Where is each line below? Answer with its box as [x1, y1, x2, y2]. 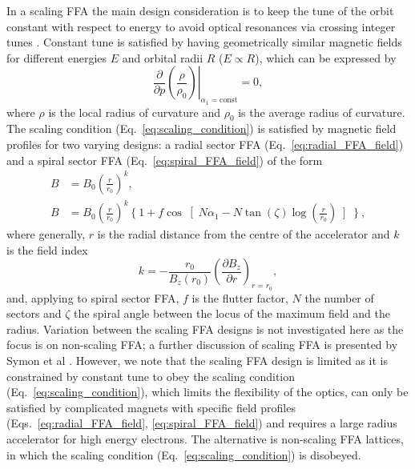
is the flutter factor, [191, 289, 288, 306]
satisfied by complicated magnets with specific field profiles [6, 399, 296, 415]
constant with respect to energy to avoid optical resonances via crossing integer [6, 18, 396, 34]
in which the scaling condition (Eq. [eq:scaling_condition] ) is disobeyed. [6, 446, 361, 463]
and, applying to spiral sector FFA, [6, 289, 179, 306]
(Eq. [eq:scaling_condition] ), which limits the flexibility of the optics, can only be [6, 383, 409, 400]
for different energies [6, 49, 107, 66]
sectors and [6, 305, 62, 322]
